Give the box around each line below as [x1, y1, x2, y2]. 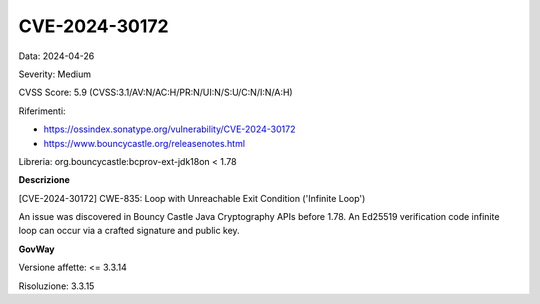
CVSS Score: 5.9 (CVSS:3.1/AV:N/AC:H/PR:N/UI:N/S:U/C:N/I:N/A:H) [18, 86, 294, 99]
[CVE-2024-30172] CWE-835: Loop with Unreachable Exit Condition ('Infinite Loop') [18, 192, 366, 204]
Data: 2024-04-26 [18, 50, 95, 62]
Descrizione [18, 174, 70, 186]
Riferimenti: [18, 105, 66, 117]
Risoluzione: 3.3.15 [18, 280, 95, 292]
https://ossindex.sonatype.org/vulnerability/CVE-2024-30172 [43, 123, 296, 135]
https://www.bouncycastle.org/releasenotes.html [43, 137, 245, 149]
